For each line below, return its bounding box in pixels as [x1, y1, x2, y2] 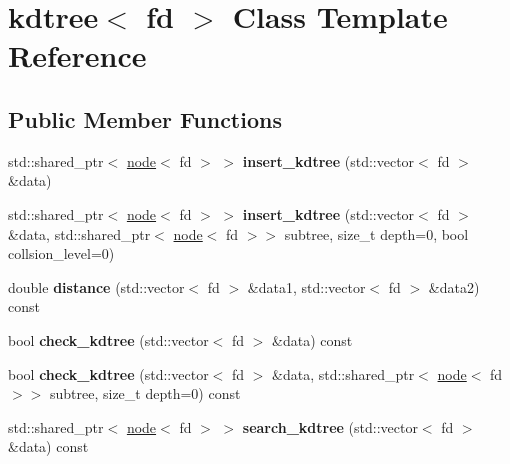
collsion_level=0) [8, 243, 115, 264]
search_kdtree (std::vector [242, 416, 418, 437]
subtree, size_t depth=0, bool [284, 223, 469, 244]
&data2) [428, 276, 480, 297]
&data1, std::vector [247, 276, 366, 297]
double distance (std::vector [8, 276, 185, 297]
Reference [8, 35, 147, 76]
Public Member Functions [8, 103, 282, 134]
